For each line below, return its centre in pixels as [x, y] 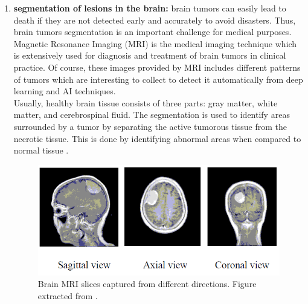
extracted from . [68, 296]
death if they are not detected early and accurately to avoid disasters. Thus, [155, 20]
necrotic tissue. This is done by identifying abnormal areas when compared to [157, 138]
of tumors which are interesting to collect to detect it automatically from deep [158, 79]
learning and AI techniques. [65, 91]
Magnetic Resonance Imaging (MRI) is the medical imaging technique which [155, 43]
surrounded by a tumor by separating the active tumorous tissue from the [150, 126]
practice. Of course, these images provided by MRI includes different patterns [157, 67]
